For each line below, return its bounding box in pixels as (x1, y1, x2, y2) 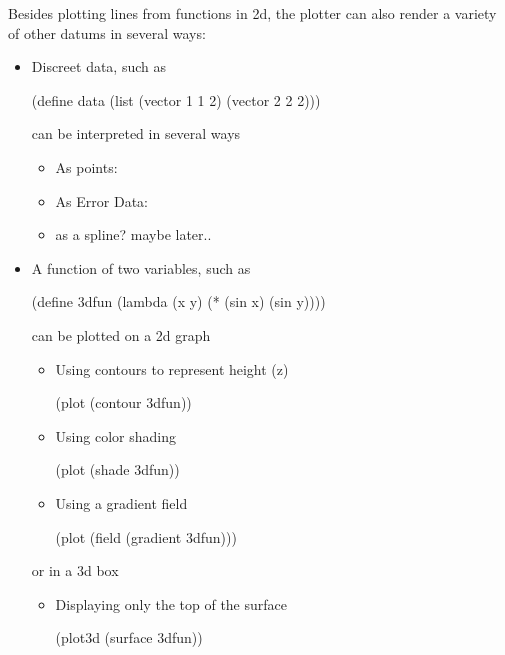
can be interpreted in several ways (31, 123, 241, 144)
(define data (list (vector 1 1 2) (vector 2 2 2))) (31, 89, 321, 110)
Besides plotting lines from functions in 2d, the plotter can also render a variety (8, 3, 497, 23)
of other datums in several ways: (8, 22, 206, 43)
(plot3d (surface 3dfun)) (55, 627, 203, 648)
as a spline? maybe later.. (55, 224, 212, 245)
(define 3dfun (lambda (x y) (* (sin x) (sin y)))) (31, 291, 326, 312)
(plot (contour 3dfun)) (55, 392, 192, 413)
